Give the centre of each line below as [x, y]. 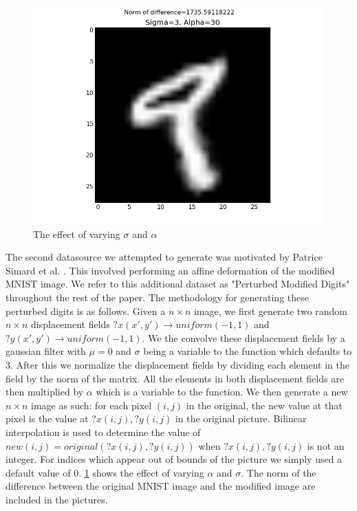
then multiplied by [45, 392]
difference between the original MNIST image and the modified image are [161, 486]
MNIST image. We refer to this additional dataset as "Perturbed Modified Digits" [178, 284]
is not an [326, 445]
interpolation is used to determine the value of [103, 432]
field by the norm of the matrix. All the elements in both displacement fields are [175, 378]
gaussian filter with [46, 351]
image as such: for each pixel [91, 405]
